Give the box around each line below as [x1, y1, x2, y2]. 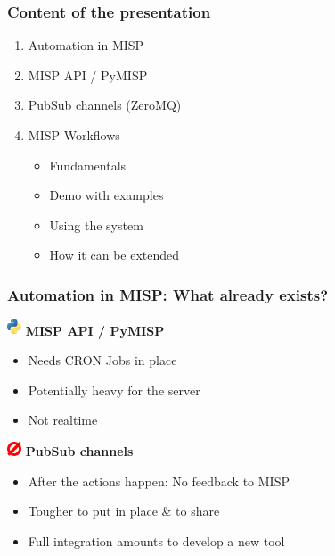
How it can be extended [49, 245, 180, 264]
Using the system [49, 215, 143, 234]
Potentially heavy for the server [28, 380, 200, 399]
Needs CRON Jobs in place [28, 351, 177, 369]
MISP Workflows [28, 126, 120, 144]
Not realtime [28, 411, 98, 429]
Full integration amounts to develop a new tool [28, 531, 285, 550]
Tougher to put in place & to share [28, 502, 220, 520]
